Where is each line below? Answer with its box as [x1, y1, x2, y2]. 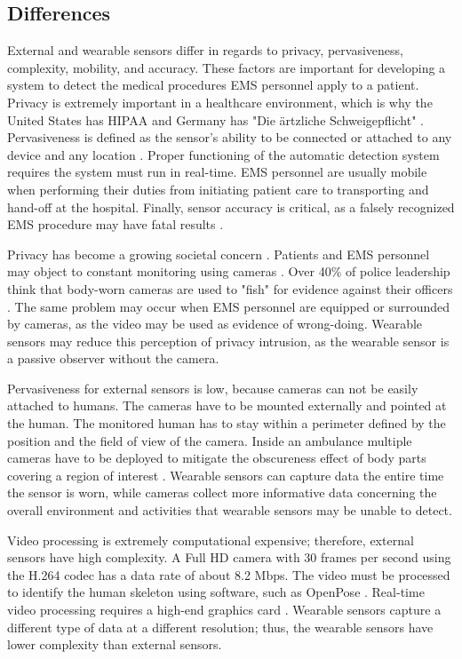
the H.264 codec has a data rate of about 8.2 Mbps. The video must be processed [7, 565, 450, 584]
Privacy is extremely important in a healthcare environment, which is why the [7, 92, 433, 111]
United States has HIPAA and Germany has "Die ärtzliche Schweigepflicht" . [7, 110, 424, 129]
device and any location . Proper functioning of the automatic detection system [7, 145, 440, 163]
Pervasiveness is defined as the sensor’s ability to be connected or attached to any [7, 128, 452, 147]
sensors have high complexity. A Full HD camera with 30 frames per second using [7, 548, 451, 567]
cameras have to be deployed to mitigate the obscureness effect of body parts [7, 449, 426, 467]
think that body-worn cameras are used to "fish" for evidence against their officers [7, 279, 453, 298]
